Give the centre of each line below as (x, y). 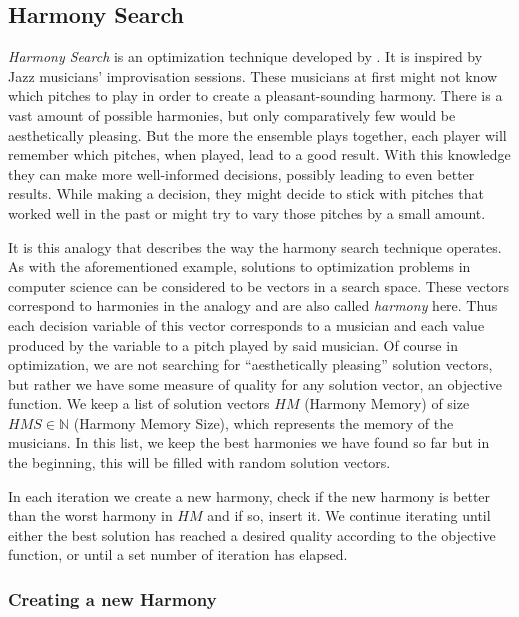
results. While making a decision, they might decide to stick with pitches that (246, 193)
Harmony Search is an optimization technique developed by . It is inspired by (245, 56)
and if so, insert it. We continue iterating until (349, 515)
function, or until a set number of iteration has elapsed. (178, 554)
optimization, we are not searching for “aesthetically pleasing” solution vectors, (250, 364)
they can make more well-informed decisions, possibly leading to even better (241, 173)
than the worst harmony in (90, 515)
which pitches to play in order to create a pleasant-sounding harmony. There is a (255, 95)
